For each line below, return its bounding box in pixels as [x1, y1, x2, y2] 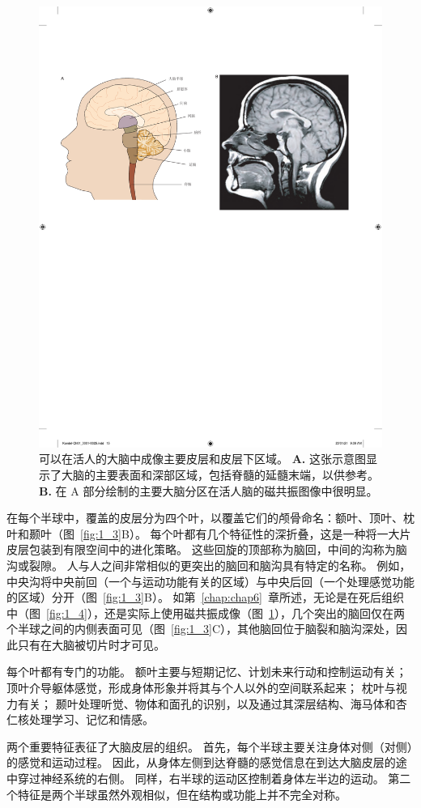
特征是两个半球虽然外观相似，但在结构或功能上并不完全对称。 [17, 785, 347, 802]
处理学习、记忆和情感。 [28, 711, 154, 728]
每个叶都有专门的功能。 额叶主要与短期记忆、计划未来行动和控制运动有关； [6, 663, 407, 680]
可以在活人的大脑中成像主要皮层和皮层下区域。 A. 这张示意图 [39, 450, 366, 467]
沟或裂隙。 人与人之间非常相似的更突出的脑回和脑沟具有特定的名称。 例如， [6, 556, 411, 573]
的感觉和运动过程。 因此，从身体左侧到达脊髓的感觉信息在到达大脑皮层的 [6, 754, 396, 771]
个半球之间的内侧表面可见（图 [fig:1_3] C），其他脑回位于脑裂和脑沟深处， [6, 620, 397, 637]
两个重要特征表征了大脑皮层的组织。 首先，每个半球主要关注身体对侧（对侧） [6, 738, 413, 755]
